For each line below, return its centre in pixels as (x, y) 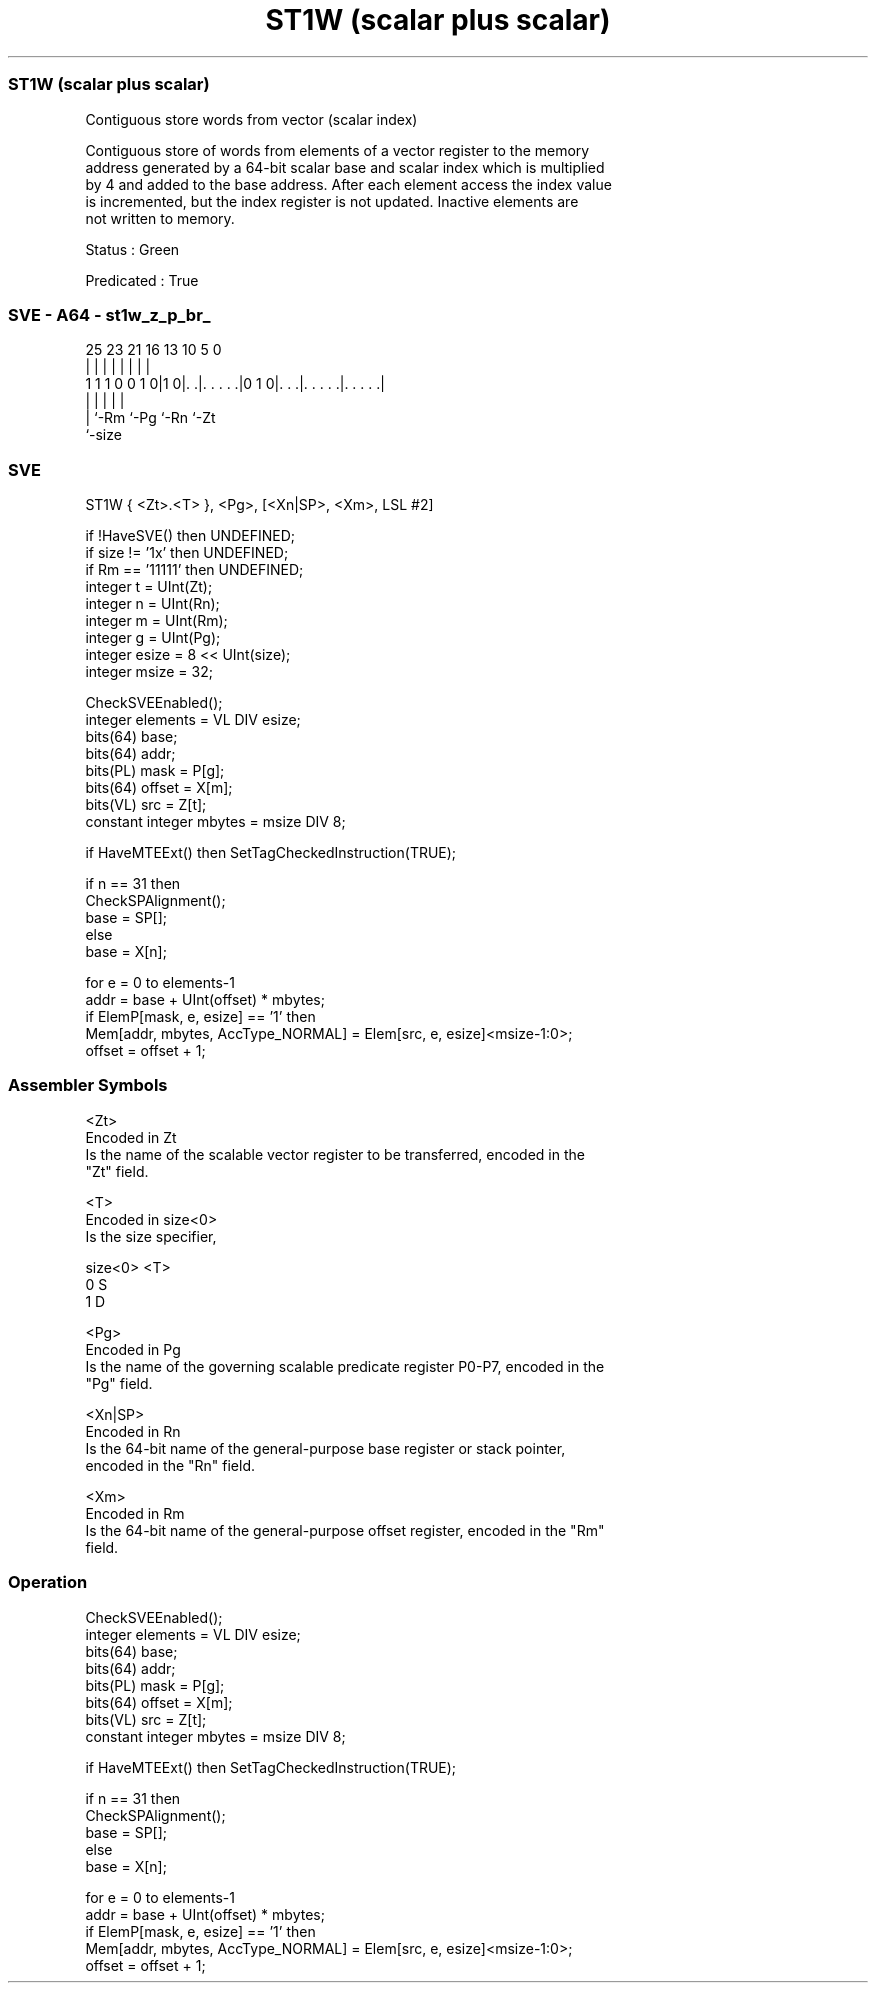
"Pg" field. (119, 1383)
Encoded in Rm (135, 1513)
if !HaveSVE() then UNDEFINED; (190, 535)
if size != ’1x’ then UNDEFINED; (187, 552)
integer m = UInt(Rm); (156, 620)
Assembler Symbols (88, 1085)
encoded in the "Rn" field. (170, 1465)
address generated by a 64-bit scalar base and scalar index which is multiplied (345, 167)
